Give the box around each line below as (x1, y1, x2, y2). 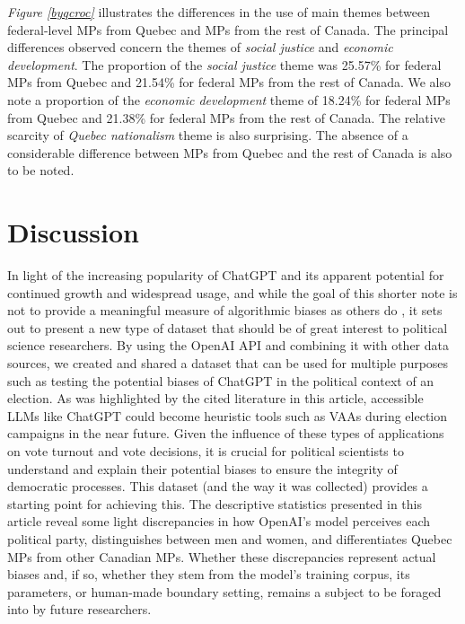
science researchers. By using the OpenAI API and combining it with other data (7, 336, 449, 355)
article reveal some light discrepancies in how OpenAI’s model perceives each (7, 512, 431, 531)
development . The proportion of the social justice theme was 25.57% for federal (7, 55, 442, 74)
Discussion (7, 214, 139, 250)
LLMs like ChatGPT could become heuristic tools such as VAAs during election (7, 406, 448, 425)
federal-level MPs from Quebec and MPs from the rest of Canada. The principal (7, 20, 449, 39)
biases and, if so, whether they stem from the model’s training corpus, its (7, 565, 410, 584)
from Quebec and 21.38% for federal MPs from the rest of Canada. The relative (7, 108, 445, 127)
